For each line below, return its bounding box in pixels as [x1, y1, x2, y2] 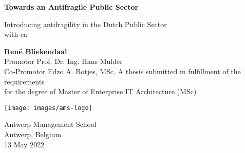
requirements [4, 76, 45, 86]
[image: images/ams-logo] [4, 104, 92, 112]
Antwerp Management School [4, 119, 97, 129]
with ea [4, 29, 28, 39]
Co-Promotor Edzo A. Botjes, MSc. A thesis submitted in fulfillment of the [4, 65, 241, 76]
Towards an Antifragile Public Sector [4, 2, 139, 12]
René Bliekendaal [4, 46, 67, 56]
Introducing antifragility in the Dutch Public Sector [4, 18, 167, 29]
